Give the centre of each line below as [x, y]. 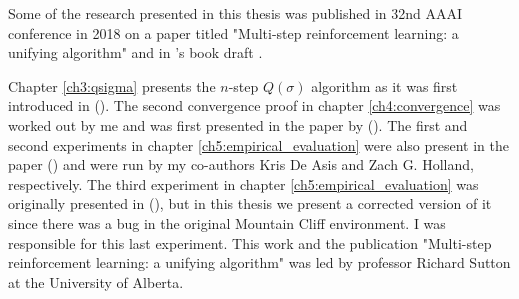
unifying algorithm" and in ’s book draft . [135, 52]
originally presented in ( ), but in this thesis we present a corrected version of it [250, 203]
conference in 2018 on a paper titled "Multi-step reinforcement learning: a [233, 32]
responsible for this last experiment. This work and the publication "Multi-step [250, 242]
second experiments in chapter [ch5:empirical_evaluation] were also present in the [258, 144]
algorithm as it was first [384, 85]
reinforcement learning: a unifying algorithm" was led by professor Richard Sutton [259, 262]
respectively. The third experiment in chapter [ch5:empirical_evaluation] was [243, 183]
